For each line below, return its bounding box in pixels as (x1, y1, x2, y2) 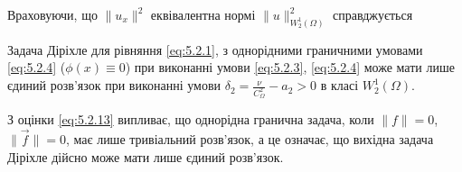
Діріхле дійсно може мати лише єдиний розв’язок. (7, 147, 284, 166)
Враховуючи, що (7, 5, 98, 23)
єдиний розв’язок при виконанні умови (7, 76, 222, 95)
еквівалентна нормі (150, 5, 256, 23)
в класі (320, 76, 359, 95)
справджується (332, 5, 413, 23)
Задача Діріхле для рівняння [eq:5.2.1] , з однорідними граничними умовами (7, 40, 423, 59)
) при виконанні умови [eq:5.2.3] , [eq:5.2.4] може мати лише (125, 58, 455, 77)
